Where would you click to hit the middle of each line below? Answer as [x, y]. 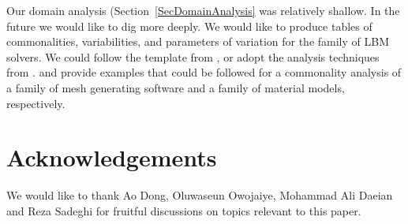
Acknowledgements [112, 157]
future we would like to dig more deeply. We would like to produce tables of [189, 26]
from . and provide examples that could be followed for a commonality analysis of [204, 72]
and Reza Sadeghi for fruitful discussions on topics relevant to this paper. [184, 210]
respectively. [36, 103]
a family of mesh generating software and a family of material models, [176, 87]
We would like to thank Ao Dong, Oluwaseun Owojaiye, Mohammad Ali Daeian [200, 195]
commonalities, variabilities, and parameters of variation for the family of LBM [198, 41]
